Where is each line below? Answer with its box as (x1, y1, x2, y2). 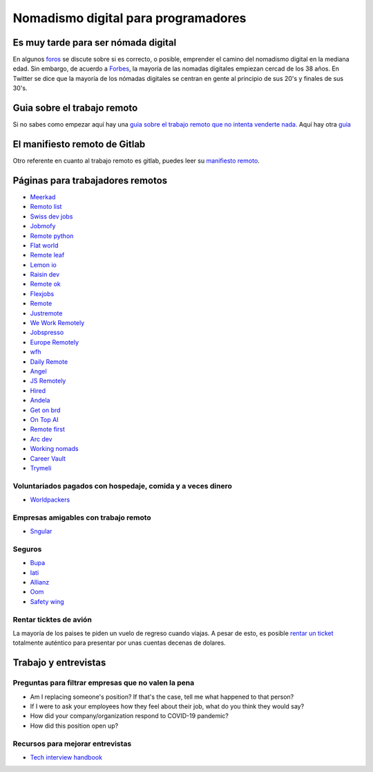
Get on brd (30, 405, 61, 414)
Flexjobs (30, 289, 55, 297)
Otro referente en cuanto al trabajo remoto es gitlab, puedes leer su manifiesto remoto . (12, 156, 260, 165)
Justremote (30, 309, 63, 318)
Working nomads (30, 445, 79, 453)
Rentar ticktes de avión (12, 614, 93, 624)
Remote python (30, 232, 74, 240)
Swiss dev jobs (30, 212, 73, 221)
